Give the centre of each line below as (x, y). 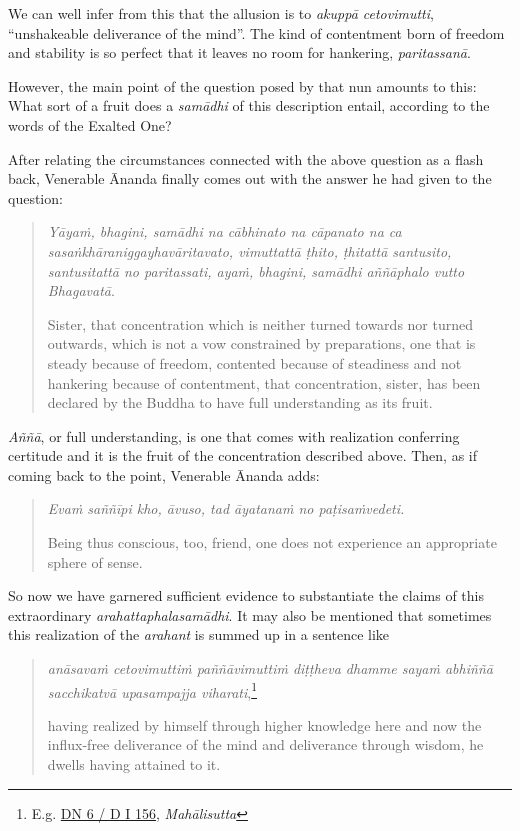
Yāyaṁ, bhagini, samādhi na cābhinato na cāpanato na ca (224, 231)
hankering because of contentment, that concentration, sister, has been (264, 382)
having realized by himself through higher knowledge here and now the (264, 724)
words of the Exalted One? (90, 124)
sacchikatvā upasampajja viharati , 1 (152, 690)
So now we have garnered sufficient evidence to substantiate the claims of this (246, 595)
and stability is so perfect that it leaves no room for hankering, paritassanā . (239, 52)
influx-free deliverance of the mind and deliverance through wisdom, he (265, 744)
